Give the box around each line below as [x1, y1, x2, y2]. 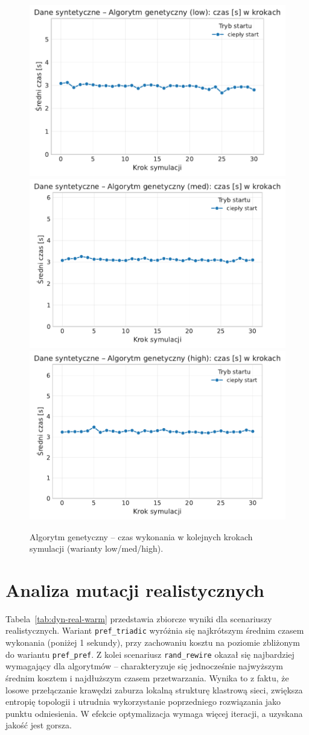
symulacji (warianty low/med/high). [30, 542, 164, 555]
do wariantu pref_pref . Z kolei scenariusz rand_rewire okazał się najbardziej [5, 648, 295, 660]
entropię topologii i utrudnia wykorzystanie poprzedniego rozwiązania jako [5, 695, 281, 708]
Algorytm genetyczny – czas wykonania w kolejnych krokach [30, 530, 253, 543]
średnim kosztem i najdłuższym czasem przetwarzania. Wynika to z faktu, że [5, 671, 289, 684]
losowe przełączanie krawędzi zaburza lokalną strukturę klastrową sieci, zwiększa [5, 683, 303, 696]
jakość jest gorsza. [5, 719, 72, 731]
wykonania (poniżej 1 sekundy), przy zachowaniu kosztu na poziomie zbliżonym [5, 636, 300, 649]
